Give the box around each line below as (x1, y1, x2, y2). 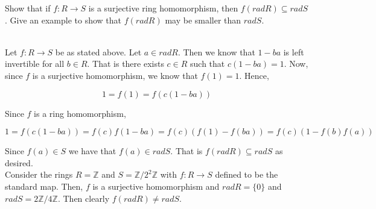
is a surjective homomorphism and (92, 179, 220, 192)
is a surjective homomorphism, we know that (32, 69, 198, 81)
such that (190, 57, 225, 70)
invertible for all (5, 57, 65, 70)
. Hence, (239, 69, 269, 81)
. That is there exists (87, 57, 164, 70)
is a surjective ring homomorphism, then (88, 2, 238, 14)
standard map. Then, (5, 179, 83, 192)
